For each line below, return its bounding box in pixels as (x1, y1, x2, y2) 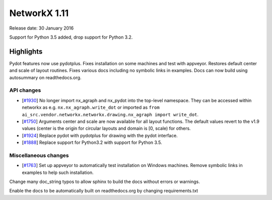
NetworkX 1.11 (9, 8, 69, 19)
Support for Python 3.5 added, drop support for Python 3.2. (9, 34, 133, 40)
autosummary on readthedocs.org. (9, 74, 82, 80)
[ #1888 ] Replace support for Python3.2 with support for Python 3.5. (22, 139, 162, 145)
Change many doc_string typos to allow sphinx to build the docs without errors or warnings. (9, 178, 200, 185)
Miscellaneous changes (9, 152, 69, 159)
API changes (9, 87, 41, 94)
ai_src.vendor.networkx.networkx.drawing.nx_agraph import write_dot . (22, 111, 199, 117)
